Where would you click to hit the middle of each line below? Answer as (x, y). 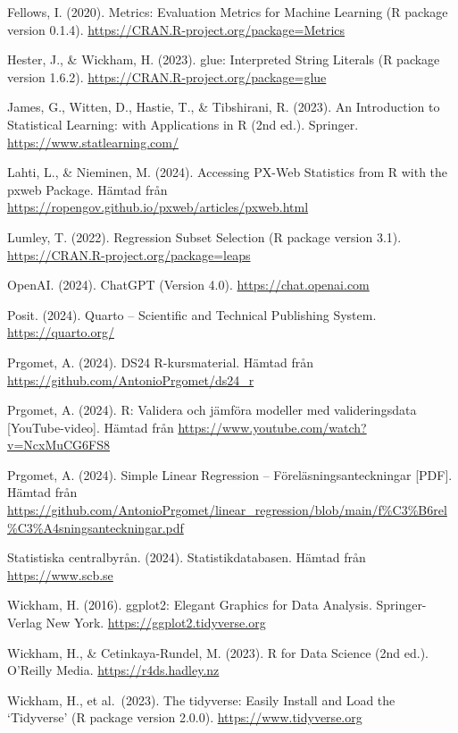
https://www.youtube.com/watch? (272, 427)
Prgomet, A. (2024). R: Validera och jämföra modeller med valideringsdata (212, 410)
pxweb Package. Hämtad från (87, 189)
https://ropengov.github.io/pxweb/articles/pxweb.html (158, 207)
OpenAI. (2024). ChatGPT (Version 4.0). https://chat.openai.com (188, 285)
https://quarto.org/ (61, 332)
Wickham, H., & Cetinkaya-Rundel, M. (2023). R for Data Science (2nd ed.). (218, 652)
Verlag (25, 623)
